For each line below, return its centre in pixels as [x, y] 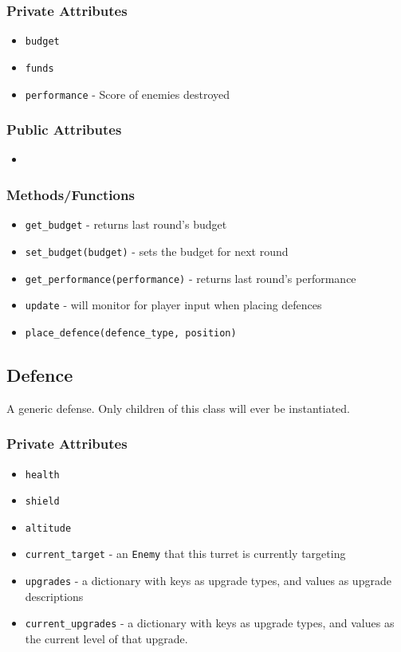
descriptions [54, 596]
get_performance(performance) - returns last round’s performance [191, 278]
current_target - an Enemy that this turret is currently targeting [185, 554]
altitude [48, 528]
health [42, 475]
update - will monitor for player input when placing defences [173, 305]
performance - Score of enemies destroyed [128, 94]
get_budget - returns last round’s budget [126, 224]
